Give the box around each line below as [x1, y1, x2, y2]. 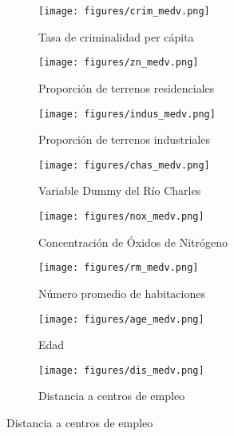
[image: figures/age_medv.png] [38, 313, 204, 325]
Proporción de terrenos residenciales [38, 79, 215, 96]
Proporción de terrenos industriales [38, 131, 210, 148]
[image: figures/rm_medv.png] [38, 262, 199, 274]
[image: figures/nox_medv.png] [38, 211, 204, 222]
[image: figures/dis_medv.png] [38, 364, 204, 376]
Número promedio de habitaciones [38, 284, 205, 301]
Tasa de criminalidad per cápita [38, 28, 194, 45]
